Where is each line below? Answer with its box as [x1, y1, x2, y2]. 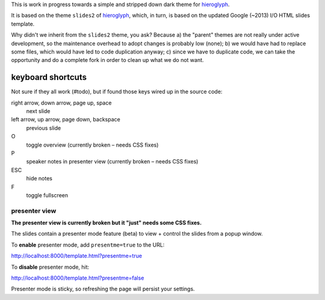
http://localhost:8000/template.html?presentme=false [11, 274, 144, 282]
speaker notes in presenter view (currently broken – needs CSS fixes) [26, 158, 199, 165]
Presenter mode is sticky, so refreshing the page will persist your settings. [11, 286, 195, 293]
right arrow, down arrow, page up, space [11, 99, 112, 106]
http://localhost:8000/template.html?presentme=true [11, 253, 143, 260]
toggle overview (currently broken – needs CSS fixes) [26, 141, 159, 148]
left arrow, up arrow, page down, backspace [11, 116, 120, 123]
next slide [26, 108, 51, 115]
